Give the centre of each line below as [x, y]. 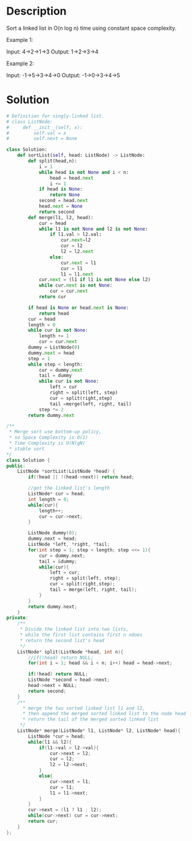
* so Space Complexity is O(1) [48, 438]
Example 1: [20, 40]
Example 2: [20, 63]
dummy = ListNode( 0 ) [54, 347]
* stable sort [27, 448]
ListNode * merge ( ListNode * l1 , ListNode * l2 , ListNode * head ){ [99, 731]
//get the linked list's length [69, 488]
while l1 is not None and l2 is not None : [93, 229]
